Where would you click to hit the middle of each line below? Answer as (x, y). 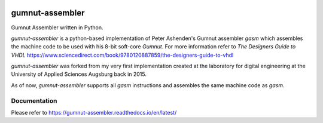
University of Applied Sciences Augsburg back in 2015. (79, 74)
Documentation (34, 100)
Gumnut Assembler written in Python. (57, 27)
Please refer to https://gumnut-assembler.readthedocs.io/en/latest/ (94, 113)
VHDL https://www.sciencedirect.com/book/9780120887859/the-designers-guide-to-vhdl (122, 55)
